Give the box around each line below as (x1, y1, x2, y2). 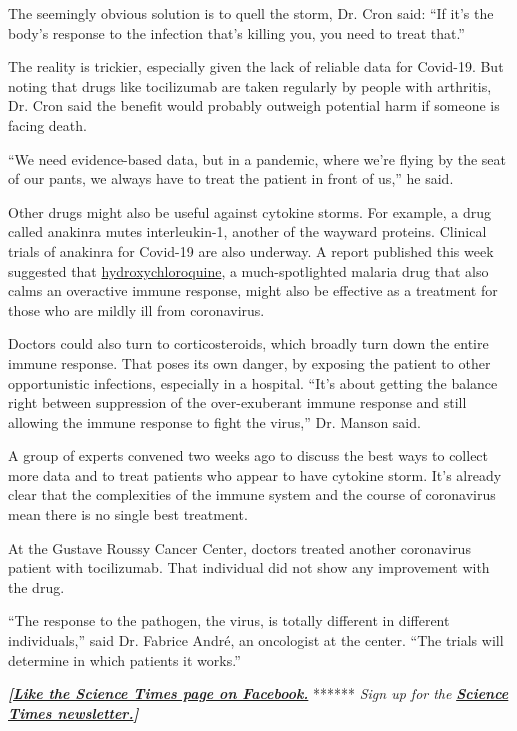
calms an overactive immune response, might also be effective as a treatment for (8, 280, 498, 301)
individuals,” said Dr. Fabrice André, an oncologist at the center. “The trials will (8, 630, 504, 651)
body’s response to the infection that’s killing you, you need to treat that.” (8, 22, 465, 43)
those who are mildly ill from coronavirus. (8, 299, 265, 320)
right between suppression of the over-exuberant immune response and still (8, 392, 467, 413)
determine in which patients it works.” (8, 649, 241, 670)
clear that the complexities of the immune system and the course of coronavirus (8, 484, 496, 505)
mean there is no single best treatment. (8, 504, 248, 525)
